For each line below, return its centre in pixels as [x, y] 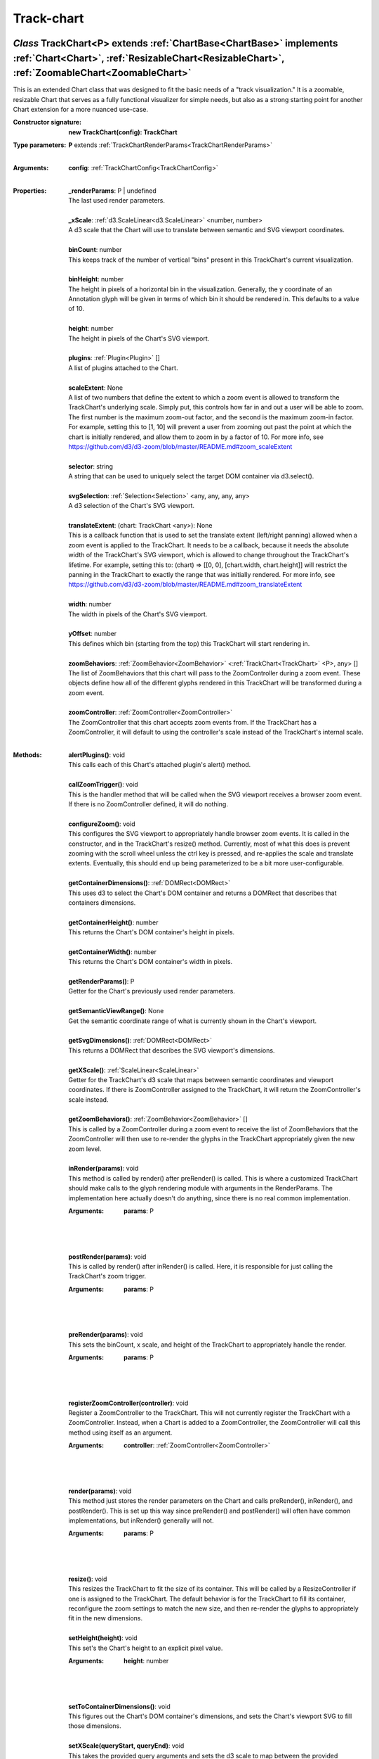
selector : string [91, 466]
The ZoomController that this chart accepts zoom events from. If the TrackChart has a [193, 722]
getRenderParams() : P [101, 982]
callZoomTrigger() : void [103, 785]
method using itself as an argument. [120, 1433]
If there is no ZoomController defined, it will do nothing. [148, 804]
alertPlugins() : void [97, 755]
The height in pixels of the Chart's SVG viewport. [139, 338]
